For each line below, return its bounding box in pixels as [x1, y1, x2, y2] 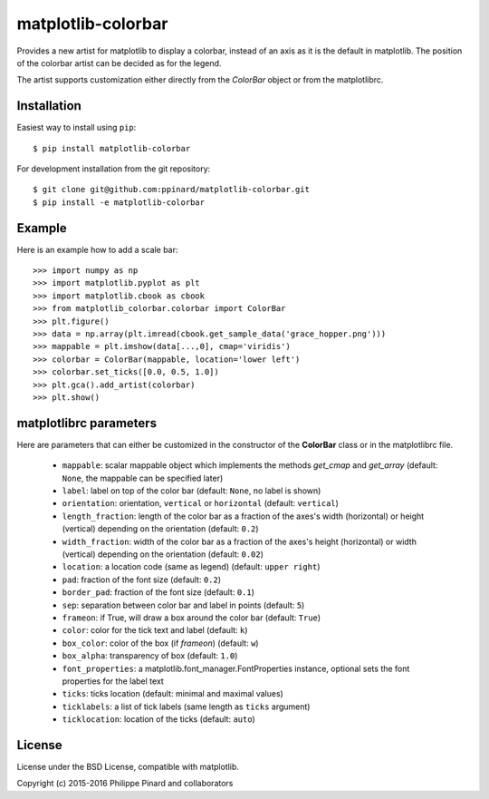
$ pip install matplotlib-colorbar [33, 143, 191, 153]
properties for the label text [62, 676, 165, 687]
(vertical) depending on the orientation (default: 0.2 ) [62, 523, 259, 534]
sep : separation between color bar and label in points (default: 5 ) [62, 599, 305, 610]
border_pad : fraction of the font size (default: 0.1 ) [62, 587, 255, 598]
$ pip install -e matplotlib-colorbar [33, 197, 206, 208]
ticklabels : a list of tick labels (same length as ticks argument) [62, 701, 311, 712]
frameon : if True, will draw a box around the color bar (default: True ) [62, 612, 321, 623]
